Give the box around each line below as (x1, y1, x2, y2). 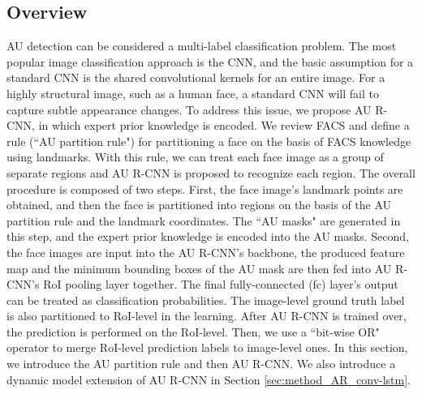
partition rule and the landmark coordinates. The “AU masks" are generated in (6, 212, 401, 229)
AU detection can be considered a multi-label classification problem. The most (6, 37, 397, 54)
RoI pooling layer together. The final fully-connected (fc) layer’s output (43, 276, 398, 293)
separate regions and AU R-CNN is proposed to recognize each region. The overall (6, 164, 416, 181)
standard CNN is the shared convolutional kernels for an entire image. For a (6, 69, 385, 86)
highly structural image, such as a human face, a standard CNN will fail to (6, 84, 379, 101)
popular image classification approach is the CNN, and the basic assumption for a (6, 53, 414, 70)
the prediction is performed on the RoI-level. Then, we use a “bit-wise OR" (6, 323, 380, 340)
